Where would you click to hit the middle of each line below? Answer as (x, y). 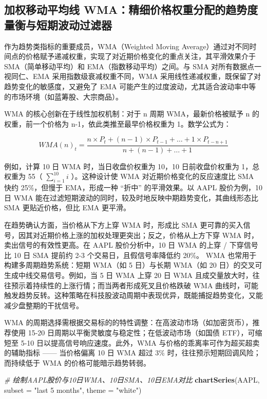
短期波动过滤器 (74, 24)
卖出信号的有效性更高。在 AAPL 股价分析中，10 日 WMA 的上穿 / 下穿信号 (131, 245)
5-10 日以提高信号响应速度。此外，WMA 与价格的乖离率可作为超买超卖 (140, 342)
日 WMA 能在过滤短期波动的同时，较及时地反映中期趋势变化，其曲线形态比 (131, 197)
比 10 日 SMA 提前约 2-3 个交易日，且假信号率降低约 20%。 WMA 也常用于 (130, 255)
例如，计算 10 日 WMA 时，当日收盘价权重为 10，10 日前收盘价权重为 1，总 (132, 166)
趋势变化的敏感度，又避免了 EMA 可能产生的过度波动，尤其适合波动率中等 (130, 86)
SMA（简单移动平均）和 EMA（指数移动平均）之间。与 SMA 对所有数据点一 (133, 66)
